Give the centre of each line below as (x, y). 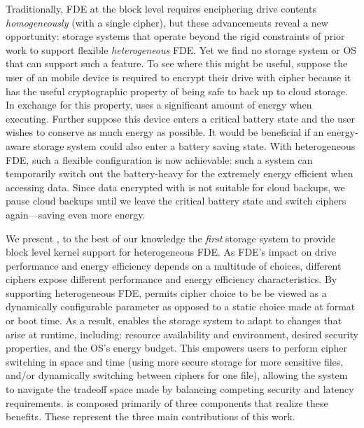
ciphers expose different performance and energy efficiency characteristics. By (171, 279)
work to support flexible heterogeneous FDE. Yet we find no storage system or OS (181, 49)
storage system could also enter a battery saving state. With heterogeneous (194, 145)
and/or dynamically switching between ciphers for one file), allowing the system (177, 375)
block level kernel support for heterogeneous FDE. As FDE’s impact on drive (171, 252)
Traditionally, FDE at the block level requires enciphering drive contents (161, 8)
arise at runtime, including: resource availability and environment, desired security (182, 334)
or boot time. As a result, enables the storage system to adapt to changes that (174, 320)
